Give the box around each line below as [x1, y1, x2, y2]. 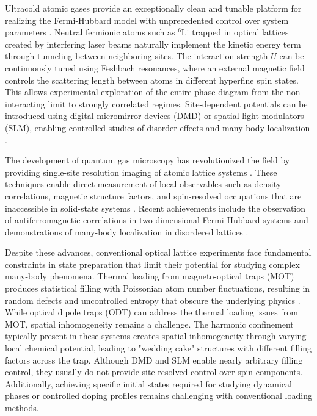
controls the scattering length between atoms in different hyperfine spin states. [5, 73, 299, 86]
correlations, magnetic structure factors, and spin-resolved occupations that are [5, 189, 302, 202]
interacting [5, 97, 45, 110]
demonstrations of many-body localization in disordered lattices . [5, 225, 249, 238]
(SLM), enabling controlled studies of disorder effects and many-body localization [5, 121, 310, 134]
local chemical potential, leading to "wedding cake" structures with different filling [5, 342, 312, 354]
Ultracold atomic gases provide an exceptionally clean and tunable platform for [5, 2, 302, 14]
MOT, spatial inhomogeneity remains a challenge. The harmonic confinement [5, 317, 294, 330]
